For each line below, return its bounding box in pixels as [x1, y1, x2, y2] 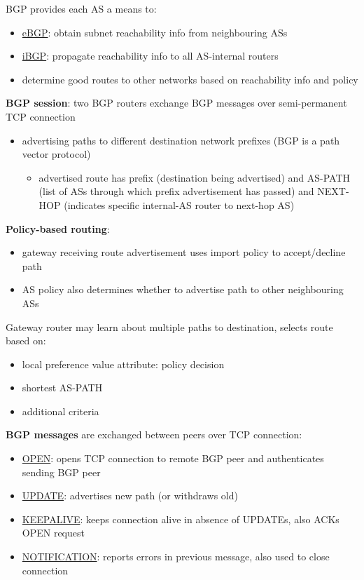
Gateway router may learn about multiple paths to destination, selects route [6, 319, 333, 334]
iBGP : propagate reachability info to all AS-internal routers [22, 48, 279, 63]
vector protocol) [22, 147, 91, 161]
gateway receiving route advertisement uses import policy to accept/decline [22, 245, 346, 259]
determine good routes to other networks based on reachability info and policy [22, 72, 358, 86]
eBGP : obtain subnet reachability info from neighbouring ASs [22, 25, 288, 39]
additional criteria [22, 403, 99, 418]
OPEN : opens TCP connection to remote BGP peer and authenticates [22, 451, 324, 466]
